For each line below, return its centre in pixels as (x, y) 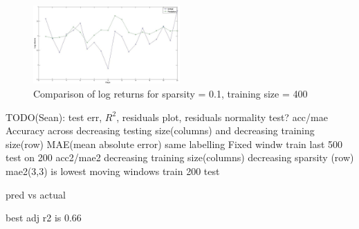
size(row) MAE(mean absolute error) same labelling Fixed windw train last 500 (174, 144)
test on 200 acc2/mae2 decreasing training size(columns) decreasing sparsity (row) (180, 157)
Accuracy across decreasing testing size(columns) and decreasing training (160, 130)
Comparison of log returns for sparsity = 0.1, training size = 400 (171, 94)
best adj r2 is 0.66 (44, 218)
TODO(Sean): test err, (54, 117)
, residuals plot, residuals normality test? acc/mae (222, 117)
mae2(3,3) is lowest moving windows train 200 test (113, 171)
